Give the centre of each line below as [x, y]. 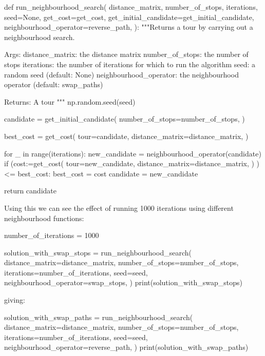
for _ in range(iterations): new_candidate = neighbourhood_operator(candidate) [133, 153]
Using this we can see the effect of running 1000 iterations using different [119, 207]
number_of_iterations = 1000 [52, 235]
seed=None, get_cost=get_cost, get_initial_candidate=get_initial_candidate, [129, 17]
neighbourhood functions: [44, 218]
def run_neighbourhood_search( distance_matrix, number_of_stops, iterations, [131, 7]
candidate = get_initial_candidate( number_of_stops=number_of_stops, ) [125, 119]
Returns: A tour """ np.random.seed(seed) [70, 101]
